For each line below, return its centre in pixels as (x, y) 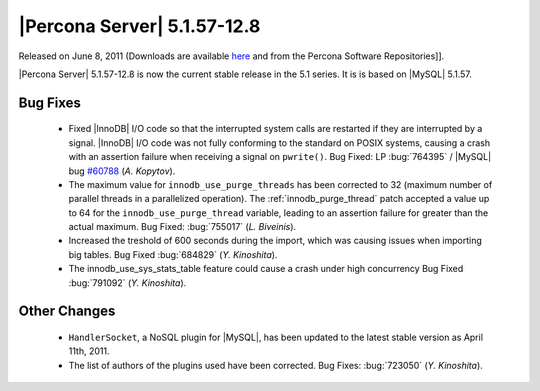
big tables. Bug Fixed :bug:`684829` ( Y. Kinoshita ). (173, 254)
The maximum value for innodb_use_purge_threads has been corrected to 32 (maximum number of (280, 184)
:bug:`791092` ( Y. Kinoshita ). (127, 282)
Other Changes (67, 311)
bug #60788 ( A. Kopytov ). (122, 171)
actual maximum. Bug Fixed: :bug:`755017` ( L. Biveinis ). (182, 227)
